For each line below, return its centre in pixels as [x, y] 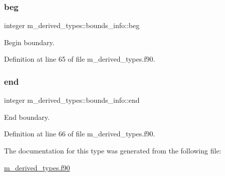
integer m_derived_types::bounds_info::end [72, 100]
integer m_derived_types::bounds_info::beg [72, 25]
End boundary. [27, 117]
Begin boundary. [29, 42]
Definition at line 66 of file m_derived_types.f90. [80, 134]
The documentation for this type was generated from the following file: [113, 150]
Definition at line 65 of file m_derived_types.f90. [80, 59]
